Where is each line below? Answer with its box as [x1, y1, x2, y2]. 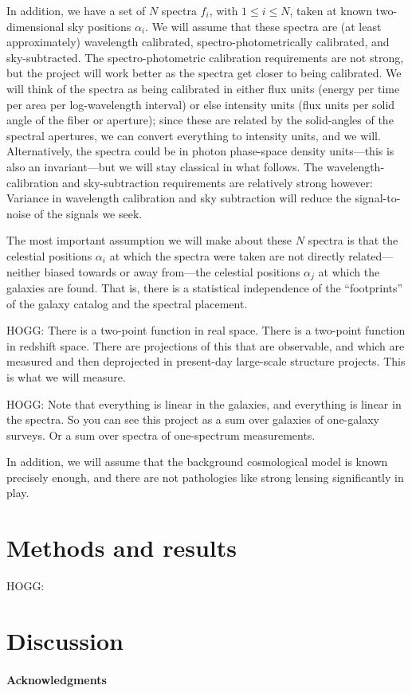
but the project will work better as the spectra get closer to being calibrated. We [6, 65, 402, 81]
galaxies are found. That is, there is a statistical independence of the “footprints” [6, 279, 403, 296]
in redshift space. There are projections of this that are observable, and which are [6, 337, 405, 354]
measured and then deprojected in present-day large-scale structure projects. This [6, 353, 406, 370]
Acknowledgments [6, 671, 107, 687]
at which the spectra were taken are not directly [109, 247, 345, 264]
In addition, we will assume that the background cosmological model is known [6, 453, 388, 470]
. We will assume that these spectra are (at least [145, 18, 382, 34]
